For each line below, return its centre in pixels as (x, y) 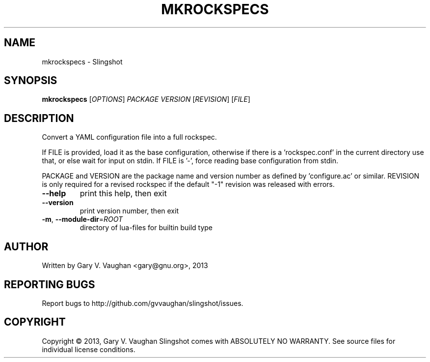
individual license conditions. (89, 349)
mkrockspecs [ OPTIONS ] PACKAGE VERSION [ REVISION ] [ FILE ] (146, 99)
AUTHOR (26, 246)
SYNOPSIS (31, 81)
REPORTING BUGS (50, 284)
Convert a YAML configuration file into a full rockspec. (129, 137)
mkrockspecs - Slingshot (82, 61)
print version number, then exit (129, 211)
